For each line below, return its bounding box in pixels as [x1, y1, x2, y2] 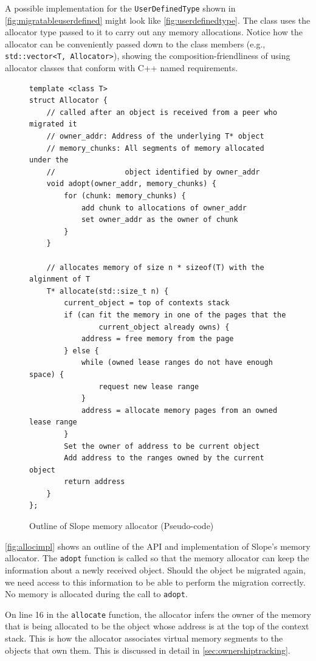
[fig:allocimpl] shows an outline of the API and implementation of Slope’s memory [5, 539, 311, 552]
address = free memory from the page [81, 334, 234, 344]
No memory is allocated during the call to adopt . [5, 587, 188, 600]
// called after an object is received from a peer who [46, 108, 278, 117]
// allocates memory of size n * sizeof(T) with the [46, 263, 264, 272]
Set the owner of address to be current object [64, 441, 260, 451]
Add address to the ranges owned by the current [64, 454, 264, 463]
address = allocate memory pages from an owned [81, 406, 278, 415]
